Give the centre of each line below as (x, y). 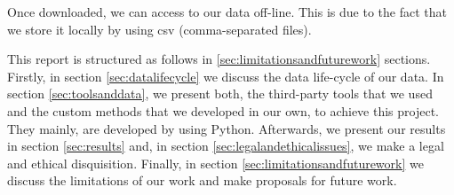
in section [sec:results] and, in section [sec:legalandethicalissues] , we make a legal (226, 146)
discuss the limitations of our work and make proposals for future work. (202, 180)
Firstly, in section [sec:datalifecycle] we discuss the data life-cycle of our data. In (226, 76)
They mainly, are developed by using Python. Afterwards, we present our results (227, 128)
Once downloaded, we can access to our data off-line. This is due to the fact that (227, 12)
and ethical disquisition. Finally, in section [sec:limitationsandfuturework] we (215, 163)
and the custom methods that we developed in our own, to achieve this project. (223, 110)
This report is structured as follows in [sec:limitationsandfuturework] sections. (219, 59)
